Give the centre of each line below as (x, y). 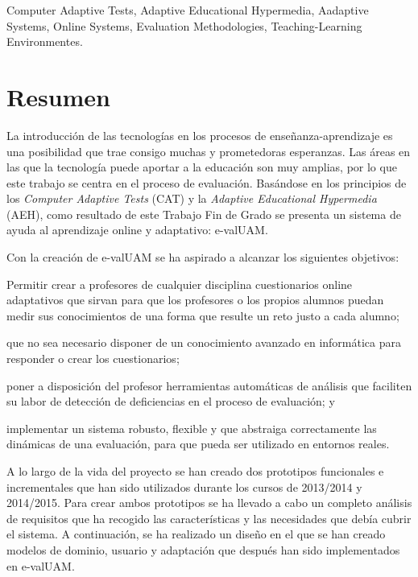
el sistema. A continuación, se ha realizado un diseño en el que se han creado (196, 534)
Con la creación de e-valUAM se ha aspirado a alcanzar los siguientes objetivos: (203, 257)
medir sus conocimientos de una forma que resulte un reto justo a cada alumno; (203, 315)
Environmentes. (45, 41)
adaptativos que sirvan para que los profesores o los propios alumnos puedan (195, 300)
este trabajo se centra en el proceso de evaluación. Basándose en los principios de (207, 182)
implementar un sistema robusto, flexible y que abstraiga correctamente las (192, 428)
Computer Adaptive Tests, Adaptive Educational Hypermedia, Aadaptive (188, 10)
